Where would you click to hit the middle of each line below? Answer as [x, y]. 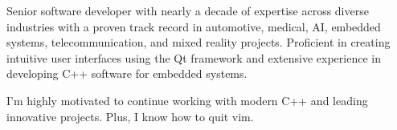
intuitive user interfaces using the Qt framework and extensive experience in [194, 57]
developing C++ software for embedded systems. [127, 73]
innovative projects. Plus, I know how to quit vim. [130, 116]
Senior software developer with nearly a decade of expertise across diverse [188, 10]
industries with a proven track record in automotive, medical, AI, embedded [194, 26]
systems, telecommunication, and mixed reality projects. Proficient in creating [198, 42]
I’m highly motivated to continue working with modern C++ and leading [187, 100]
